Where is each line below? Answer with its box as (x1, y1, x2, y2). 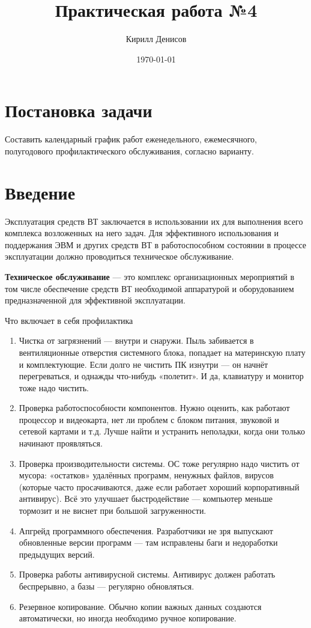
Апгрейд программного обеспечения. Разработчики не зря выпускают (19, 524, 273, 537)
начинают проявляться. (19, 437, 103, 450)
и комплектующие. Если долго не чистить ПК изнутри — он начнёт (19, 358, 268, 370)
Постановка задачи (5, 98, 152, 123)
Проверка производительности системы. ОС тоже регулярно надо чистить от (19, 457, 300, 469)
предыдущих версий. (19, 547, 95, 560)
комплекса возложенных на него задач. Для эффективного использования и (5, 227, 279, 239)
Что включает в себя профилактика (5, 314, 133, 326)
